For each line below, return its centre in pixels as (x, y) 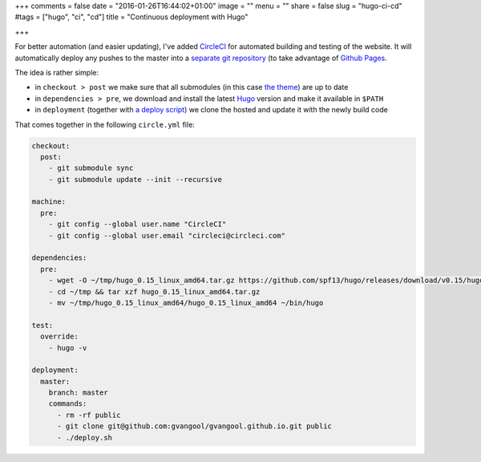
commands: (68, 404)
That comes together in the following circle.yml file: (105, 124)
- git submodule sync (91, 168)
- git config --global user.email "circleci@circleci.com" (167, 235)
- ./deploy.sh (85, 438)
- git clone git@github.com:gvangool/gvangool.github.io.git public (195, 426)
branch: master (78, 393)
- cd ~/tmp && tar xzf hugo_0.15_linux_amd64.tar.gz (154, 292)
